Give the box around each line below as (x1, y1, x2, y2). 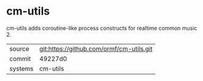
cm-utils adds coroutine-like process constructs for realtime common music (6, 24, 198, 32)
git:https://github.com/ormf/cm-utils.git (39, 44, 153, 53)
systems (9, 64, 34, 72)
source (9, 44, 29, 53)
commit (9, 54, 31, 63)
